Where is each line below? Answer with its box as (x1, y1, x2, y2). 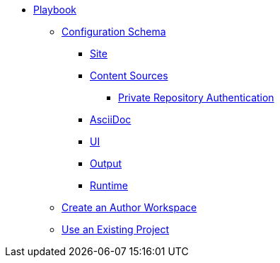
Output (90, 157, 122, 169)
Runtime (90, 179, 128, 191)
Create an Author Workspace (62, 201, 197, 213)
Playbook (33, 4, 76, 16)
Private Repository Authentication (118, 91, 274, 103)
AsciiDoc (90, 113, 132, 125)
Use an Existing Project (62, 223, 170, 235)
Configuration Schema (62, 26, 166, 38)
